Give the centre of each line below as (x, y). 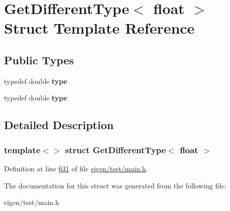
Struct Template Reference (99, 28)
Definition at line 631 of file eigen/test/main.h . (76, 168)
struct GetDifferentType (116, 149)
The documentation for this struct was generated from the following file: (115, 185)
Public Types (39, 60)
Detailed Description (59, 125)
